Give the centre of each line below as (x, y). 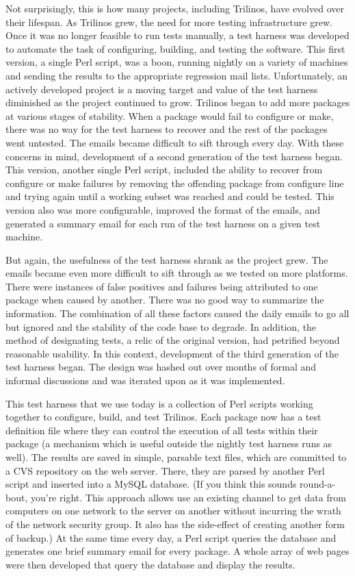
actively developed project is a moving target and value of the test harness (162, 89)
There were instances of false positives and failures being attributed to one (162, 286)
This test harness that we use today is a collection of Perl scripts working (159, 403)
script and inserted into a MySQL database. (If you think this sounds (151, 484)
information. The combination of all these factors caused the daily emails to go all (177, 313)
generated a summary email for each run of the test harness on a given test (163, 223)
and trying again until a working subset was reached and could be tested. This (170, 196)
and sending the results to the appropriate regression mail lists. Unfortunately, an (177, 75)
